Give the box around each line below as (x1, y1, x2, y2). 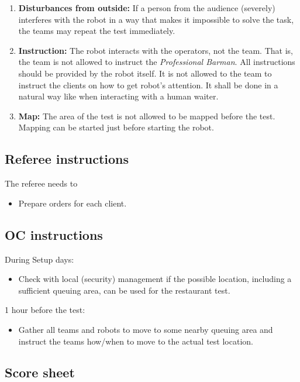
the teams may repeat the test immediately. (18, 25, 175, 37)
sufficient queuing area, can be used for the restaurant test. (18, 284, 230, 296)
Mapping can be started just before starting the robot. (18, 121, 214, 133)
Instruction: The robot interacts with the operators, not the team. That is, (18, 44, 293, 56)
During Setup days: (5, 253, 74, 265)
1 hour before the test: (5, 304, 85, 316)
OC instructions (5, 225, 103, 243)
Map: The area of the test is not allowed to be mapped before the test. (18, 109, 275, 122)
